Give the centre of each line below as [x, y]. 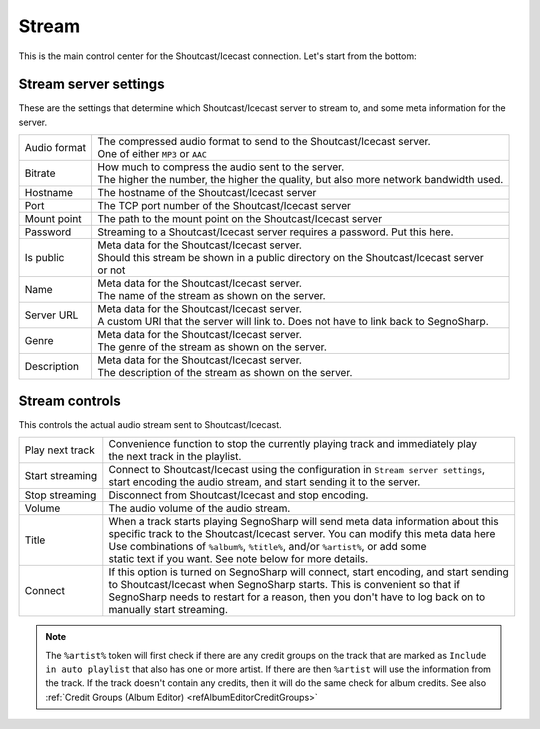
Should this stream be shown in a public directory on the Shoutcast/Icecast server [290, 258]
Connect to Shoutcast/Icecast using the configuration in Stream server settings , [296, 470]
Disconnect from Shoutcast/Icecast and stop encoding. [238, 495]
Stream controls [69, 400]
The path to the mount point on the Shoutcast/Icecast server [240, 219]
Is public [44, 258]
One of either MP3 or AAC [152, 154]
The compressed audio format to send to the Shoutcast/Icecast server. [264, 142]
